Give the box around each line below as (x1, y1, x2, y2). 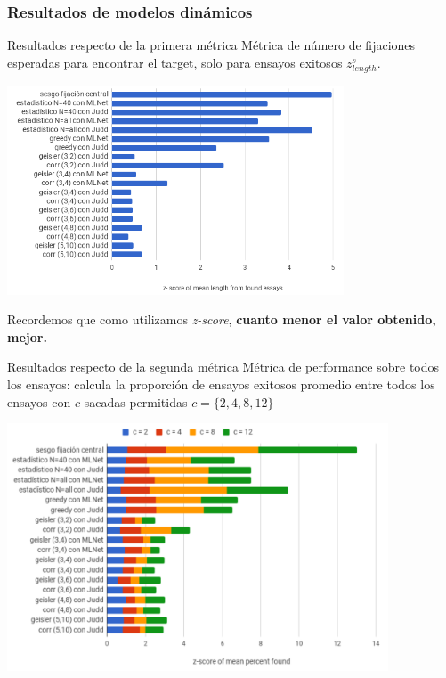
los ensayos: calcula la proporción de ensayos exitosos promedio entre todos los (7, 374, 435, 393)
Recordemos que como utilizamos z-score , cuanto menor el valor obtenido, (7, 310, 436, 329)
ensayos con (7, 392, 71, 411)
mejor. (7, 327, 47, 346)
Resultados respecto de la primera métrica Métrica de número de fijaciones (7, 36, 416, 54)
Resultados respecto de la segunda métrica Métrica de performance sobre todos (7, 357, 440, 376)
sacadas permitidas (84, 392, 188, 411)
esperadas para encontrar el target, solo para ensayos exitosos (7, 53, 343, 71)
